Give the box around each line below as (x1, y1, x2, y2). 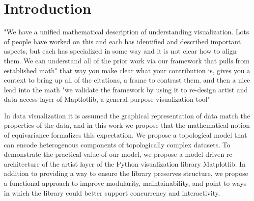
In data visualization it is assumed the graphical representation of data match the (4, 110, 251, 120)
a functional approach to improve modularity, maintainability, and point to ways (4, 178, 247, 188)
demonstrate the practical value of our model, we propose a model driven (4, 149, 225, 159)
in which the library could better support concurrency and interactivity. (4, 187, 220, 198)
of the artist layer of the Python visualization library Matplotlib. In (42, 158, 246, 169)
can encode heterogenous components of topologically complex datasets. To (4, 139, 230, 149)
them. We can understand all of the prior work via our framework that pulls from (4, 55, 250, 65)
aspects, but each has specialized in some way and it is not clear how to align (4, 46, 237, 56)
